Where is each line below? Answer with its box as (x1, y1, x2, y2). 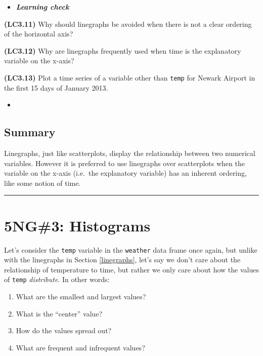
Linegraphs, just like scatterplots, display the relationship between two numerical (4, 148, 255, 159)
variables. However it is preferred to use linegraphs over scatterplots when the (4, 157, 245, 168)
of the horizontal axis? (4, 28, 73, 39)
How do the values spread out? (16, 325, 112, 336)
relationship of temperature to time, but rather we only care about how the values (4, 264, 259, 274)
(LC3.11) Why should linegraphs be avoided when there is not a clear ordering (4, 18, 252, 29)
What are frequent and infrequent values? (16, 342, 145, 352)
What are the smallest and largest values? (16, 291, 146, 302)
